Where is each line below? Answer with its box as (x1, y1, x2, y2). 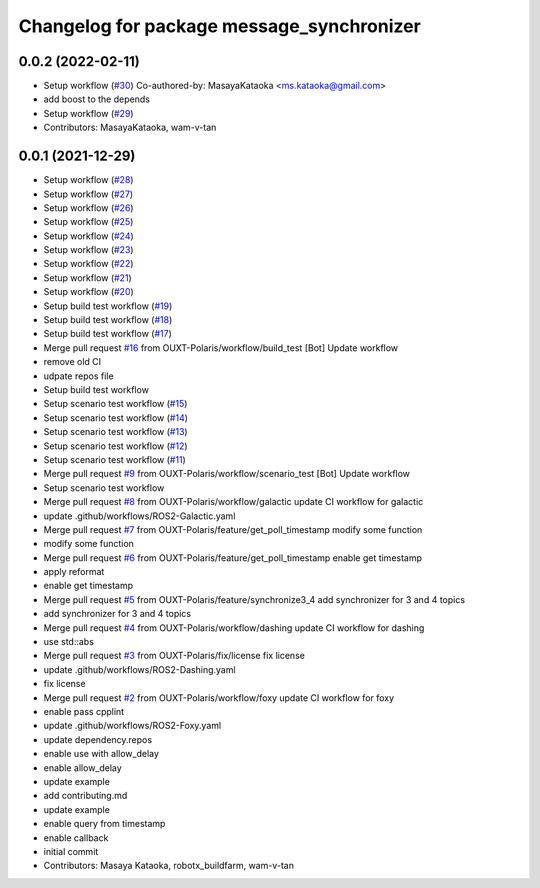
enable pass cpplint (43, 705, 125, 717)
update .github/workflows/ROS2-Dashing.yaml (43, 663, 236, 675)
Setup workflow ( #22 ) (43, 258, 134, 270)
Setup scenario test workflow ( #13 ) (43, 426, 189, 438)
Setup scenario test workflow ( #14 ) (43, 411, 189, 424)
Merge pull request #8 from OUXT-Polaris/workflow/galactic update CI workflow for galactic (43, 496, 424, 508)
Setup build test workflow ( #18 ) (43, 314, 173, 326)
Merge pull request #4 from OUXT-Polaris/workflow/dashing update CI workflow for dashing (43, 621, 425, 634)
